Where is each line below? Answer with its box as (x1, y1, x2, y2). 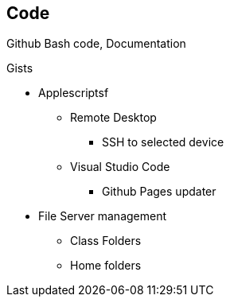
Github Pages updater (102, 185, 216, 199)
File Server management (38, 209, 167, 223)
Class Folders (70, 234, 142, 248)
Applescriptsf (38, 86, 109, 100)
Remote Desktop (70, 111, 157, 125)
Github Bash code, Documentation (6, 37, 186, 51)
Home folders (70, 258, 142, 273)
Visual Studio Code (70, 160, 170, 174)
